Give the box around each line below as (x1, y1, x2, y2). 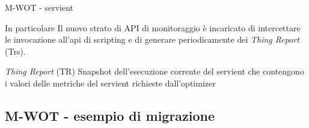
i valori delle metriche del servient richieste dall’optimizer (5, 76, 216, 89)
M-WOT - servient (5, 1, 74, 13)
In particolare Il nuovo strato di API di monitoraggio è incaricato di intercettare (5, 21, 301, 34)
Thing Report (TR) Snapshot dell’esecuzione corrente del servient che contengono (5, 65, 304, 78)
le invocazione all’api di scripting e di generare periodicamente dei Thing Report (5, 33, 299, 46)
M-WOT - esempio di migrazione (5, 106, 215, 124)
